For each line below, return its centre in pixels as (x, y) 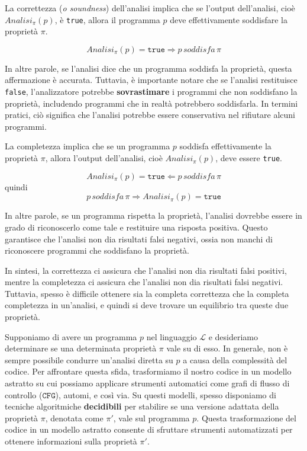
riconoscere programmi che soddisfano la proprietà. (97, 250)
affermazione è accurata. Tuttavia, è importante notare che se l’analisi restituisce (151, 80)
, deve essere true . (249, 158)
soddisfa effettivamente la (225, 146)
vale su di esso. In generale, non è (227, 348)
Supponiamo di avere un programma (71, 336)
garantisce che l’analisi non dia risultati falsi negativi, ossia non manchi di (139, 239)
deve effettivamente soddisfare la (229, 19)
